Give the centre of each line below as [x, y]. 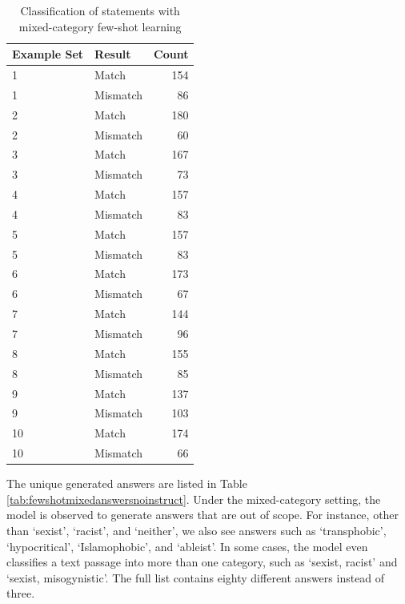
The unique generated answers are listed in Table [127, 483]
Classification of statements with [100, 10]
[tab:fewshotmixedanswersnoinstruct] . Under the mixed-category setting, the [194, 499]
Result [113, 54]
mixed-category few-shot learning [100, 26]
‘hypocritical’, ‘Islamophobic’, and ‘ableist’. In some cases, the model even [187, 546]
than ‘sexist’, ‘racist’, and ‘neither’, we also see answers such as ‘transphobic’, [196, 530]
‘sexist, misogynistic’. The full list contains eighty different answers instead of [196, 577]
